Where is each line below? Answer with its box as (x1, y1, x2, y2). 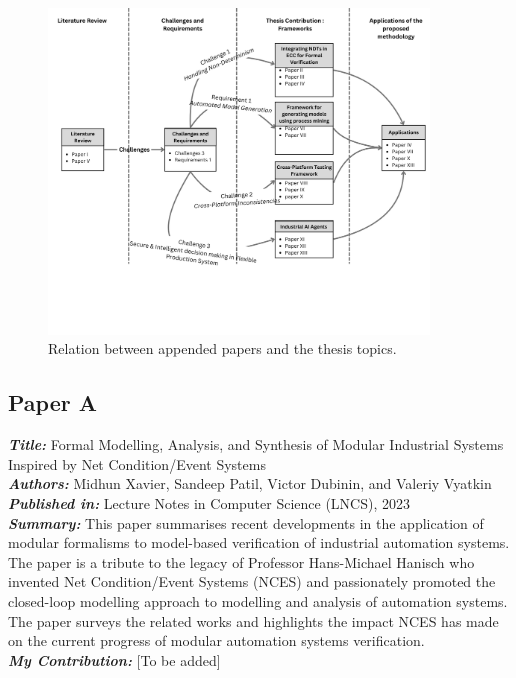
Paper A (8, 387, 97, 418)
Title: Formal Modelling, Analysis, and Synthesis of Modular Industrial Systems (8, 434, 504, 455)
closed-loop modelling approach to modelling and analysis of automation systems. (8, 590, 508, 611)
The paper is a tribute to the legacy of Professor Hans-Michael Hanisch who (8, 551, 475, 572)
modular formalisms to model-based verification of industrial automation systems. (8, 532, 510, 553)
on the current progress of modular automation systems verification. (8, 630, 425, 651)
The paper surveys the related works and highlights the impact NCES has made (8, 610, 499, 631)
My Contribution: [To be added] (8, 649, 221, 670)
